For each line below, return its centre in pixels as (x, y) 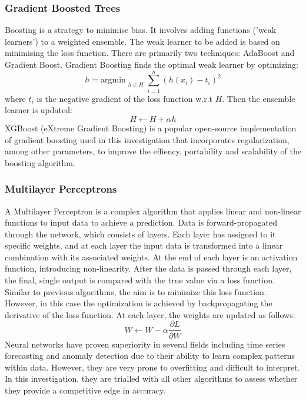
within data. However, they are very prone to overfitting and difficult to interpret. (152, 367)
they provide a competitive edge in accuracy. (85, 390)
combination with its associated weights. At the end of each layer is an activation (151, 257)
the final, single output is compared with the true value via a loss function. (140, 280)
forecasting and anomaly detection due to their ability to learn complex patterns (150, 356)
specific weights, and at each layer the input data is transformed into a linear (144, 245)
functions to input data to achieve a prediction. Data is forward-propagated (141, 222)
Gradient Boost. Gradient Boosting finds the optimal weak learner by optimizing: (152, 64)
